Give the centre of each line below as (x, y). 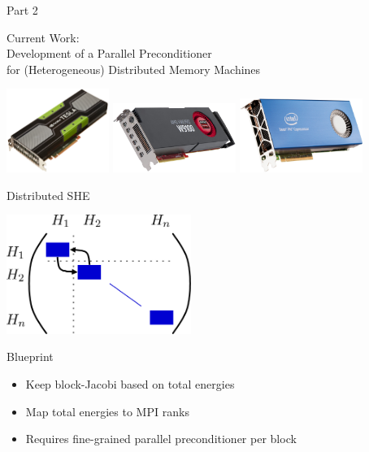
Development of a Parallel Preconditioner (109, 53)
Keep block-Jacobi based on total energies (130, 383)
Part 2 (22, 10)
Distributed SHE (48, 195)
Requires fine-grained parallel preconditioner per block (161, 439)
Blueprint (30, 356)
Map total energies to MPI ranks (107, 411)
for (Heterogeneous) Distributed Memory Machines (134, 69)
